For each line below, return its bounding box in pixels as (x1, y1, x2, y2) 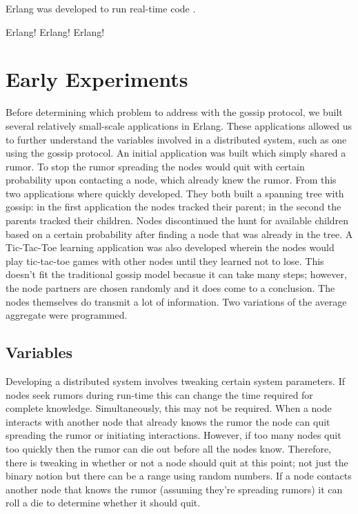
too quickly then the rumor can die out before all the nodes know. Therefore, (6, 441, 332, 455)
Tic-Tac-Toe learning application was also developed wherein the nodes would (6, 240, 335, 255)
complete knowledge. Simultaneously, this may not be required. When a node (6, 401, 332, 415)
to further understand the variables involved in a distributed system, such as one (6, 132, 347, 146)
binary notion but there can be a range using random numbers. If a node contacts (6, 468, 352, 483)
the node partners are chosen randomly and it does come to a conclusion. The (6, 281, 335, 295)
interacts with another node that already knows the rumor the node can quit (6, 414, 330, 428)
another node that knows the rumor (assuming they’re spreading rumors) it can (6, 482, 343, 496)
